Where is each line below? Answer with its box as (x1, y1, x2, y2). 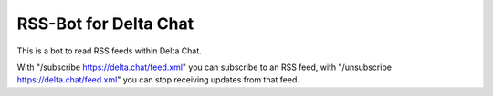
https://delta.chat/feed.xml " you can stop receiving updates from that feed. (16, 74, 300, 85)
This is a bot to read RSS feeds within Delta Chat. (16, 45, 203, 56)
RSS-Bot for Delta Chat (16, 14, 194, 34)
